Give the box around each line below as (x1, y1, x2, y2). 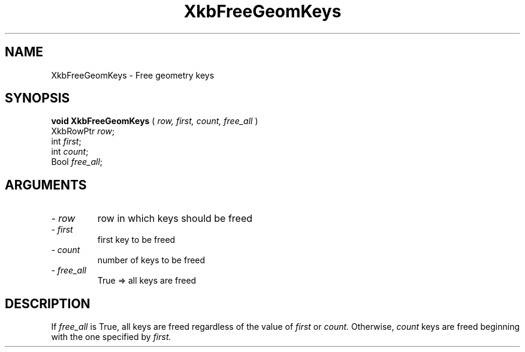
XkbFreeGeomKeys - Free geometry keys (51, 70, 215, 80)
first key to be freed (97, 234, 176, 245)
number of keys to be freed (97, 255, 206, 266)
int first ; (51, 136, 82, 147)
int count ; (51, 146, 89, 157)
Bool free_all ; (51, 157, 103, 167)
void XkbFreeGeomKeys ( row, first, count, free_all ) (51, 116, 258, 127)
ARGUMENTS (5, 177, 87, 192)
